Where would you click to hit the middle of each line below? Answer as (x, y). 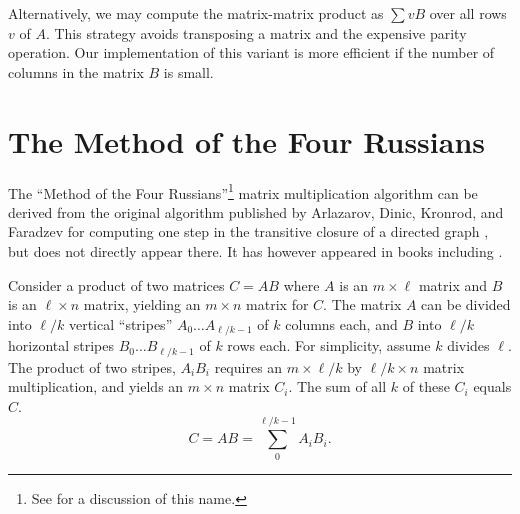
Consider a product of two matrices (116, 284)
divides (468, 345)
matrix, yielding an (142, 304)
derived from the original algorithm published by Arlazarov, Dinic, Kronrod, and (256, 211)
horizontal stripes (61, 345)
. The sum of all (337, 386)
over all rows (468, 13)
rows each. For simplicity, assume (329, 345)
